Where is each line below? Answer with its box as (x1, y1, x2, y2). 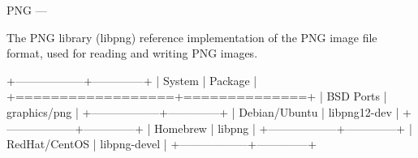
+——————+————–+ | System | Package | (6, 71, 257, 88)
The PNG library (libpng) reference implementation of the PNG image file (6, 28, 377, 45)
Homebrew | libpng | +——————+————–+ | (153, 119, 412, 136)
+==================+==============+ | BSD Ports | (6, 88, 387, 105)
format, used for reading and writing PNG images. (6, 45, 258, 62)
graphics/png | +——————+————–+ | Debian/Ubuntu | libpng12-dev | (6, 103, 399, 120)
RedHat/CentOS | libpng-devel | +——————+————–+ (6, 135, 317, 152)
